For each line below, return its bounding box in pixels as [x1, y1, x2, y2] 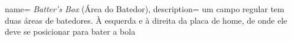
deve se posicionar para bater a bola [5, 25, 136, 38]
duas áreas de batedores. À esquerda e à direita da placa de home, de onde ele [5, 14, 287, 26]
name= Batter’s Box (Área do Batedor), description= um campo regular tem [5, 3, 284, 14]
